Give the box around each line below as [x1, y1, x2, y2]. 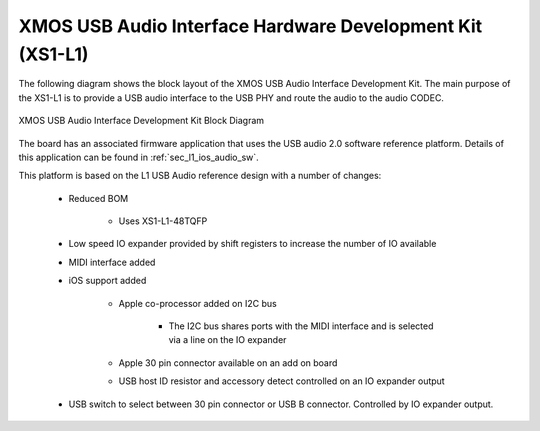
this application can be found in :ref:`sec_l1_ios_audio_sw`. [18, 151, 259, 163]
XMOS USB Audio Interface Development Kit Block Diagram [18, 115, 265, 127]
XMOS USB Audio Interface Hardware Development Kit [18, 15, 483, 37]
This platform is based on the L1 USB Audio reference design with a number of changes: [18, 170, 382, 182]
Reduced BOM [68, 192, 129, 204]
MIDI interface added [68, 256, 156, 268]
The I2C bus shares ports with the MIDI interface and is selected [168, 320, 434, 332]
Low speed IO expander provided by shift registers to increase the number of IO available [68, 238, 437, 250]
